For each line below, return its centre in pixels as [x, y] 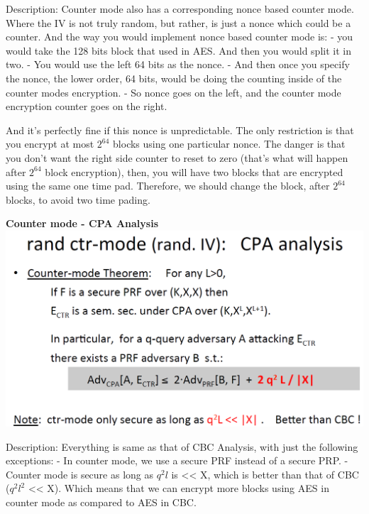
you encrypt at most [50, 144]
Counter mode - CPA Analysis [82, 223]
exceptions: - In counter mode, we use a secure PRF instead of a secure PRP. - [177, 460]
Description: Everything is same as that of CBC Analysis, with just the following [182, 446]
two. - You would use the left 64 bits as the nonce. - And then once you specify [178, 64]
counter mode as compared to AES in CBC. [101, 502]
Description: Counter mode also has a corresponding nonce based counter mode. [180, 9]
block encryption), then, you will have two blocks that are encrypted [194, 171]
